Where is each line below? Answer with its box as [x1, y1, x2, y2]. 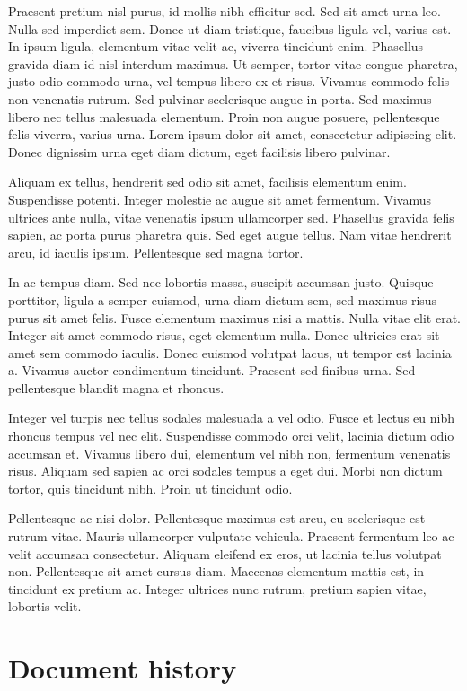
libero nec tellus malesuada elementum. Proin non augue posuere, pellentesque [8, 107, 440, 126]
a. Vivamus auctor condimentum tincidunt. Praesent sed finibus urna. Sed [8, 361, 416, 380]
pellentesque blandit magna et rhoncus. [8, 378, 225, 397]
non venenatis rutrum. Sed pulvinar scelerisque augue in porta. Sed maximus [8, 89, 432, 108]
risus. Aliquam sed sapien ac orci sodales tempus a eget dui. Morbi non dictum [8, 461, 443, 480]
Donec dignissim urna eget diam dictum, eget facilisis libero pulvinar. [8, 142, 391, 161]
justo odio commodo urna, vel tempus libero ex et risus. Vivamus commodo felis [8, 72, 450, 91]
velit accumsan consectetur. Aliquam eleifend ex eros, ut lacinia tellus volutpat [8, 544, 442, 563]
